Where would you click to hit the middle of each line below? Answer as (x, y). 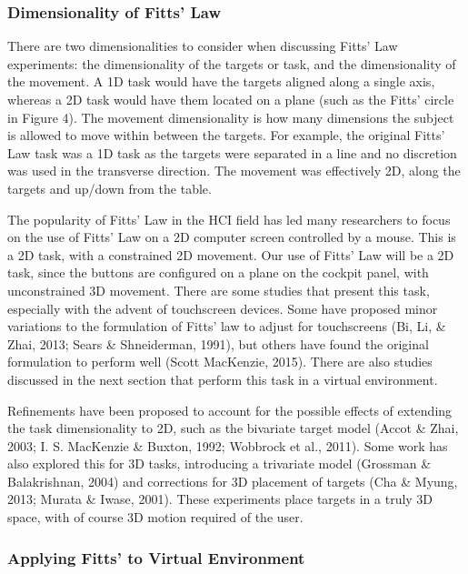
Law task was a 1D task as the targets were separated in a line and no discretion (232, 152)
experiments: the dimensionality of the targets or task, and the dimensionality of (232, 63)
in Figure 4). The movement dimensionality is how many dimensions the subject (231, 117)
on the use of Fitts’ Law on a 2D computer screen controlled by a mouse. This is (232, 237)
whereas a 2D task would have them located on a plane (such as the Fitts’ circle (231, 99)
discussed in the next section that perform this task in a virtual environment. (223, 379)
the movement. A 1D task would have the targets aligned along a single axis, (221, 81)
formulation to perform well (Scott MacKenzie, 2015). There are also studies (220, 362)
